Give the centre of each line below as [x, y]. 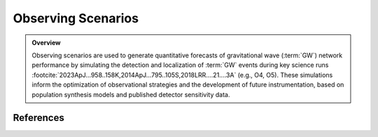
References [38, 118]
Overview [46, 43]
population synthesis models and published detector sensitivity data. [131, 94]
